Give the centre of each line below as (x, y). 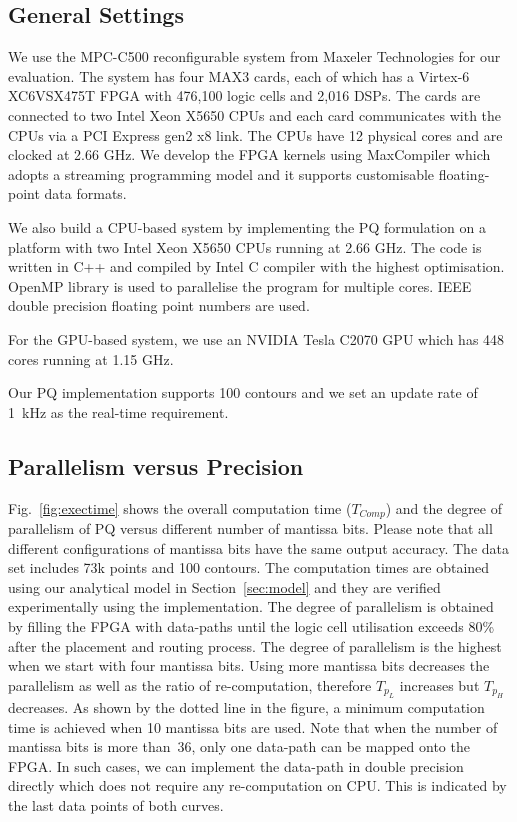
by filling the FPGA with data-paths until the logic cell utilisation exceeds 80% (251, 625)
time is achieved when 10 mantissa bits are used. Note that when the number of (253, 726)
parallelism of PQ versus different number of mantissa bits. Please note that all (250, 527)
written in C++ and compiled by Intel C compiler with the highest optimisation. (256, 266)
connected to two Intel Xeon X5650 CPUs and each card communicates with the (255, 114)
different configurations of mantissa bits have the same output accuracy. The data (258, 547)
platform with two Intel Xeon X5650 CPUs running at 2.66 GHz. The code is (245, 246)
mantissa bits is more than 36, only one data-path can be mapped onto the (239, 746)
